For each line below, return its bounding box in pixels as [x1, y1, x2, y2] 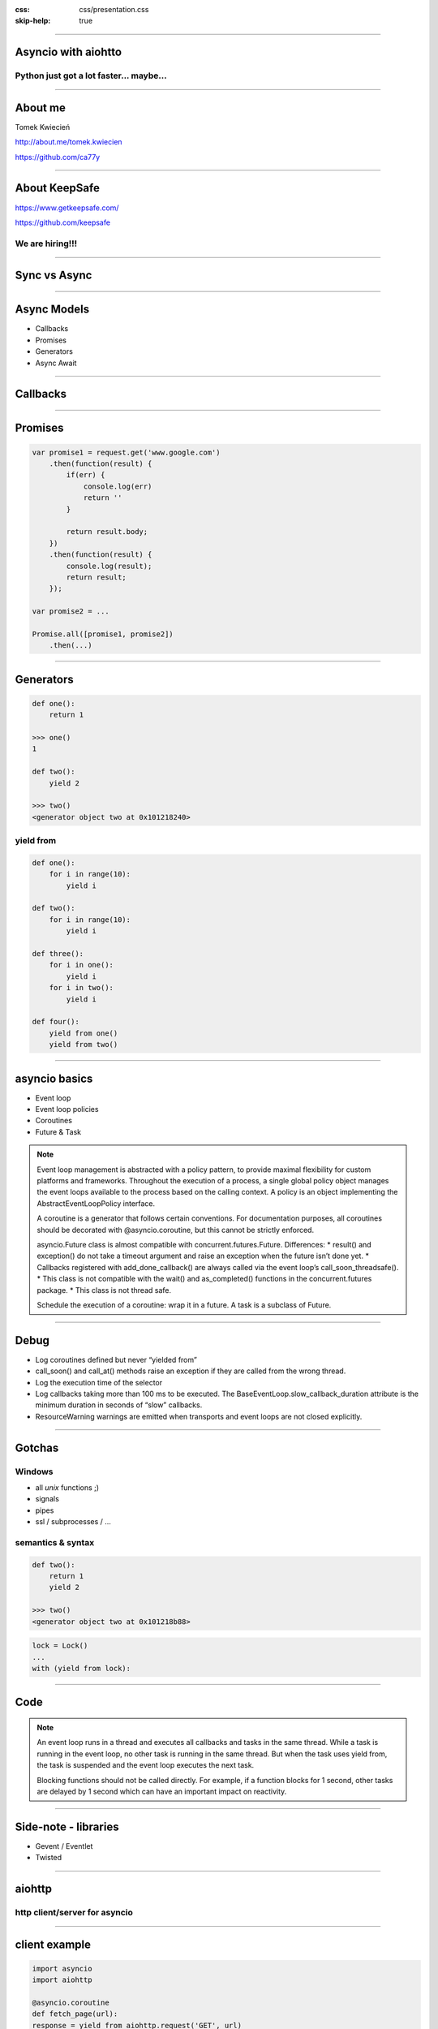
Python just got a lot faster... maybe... [15, 70, 167, 81]
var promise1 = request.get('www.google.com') [32, 447, 221, 457]
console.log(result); [66, 561, 152, 571]
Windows [15, 1466, 54, 1477]
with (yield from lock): [32, 1664, 131, 1673]
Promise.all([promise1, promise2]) [32, 629, 174, 639]
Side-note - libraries [15, 1820, 119, 1833]
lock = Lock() [32, 1641, 88, 1651]
